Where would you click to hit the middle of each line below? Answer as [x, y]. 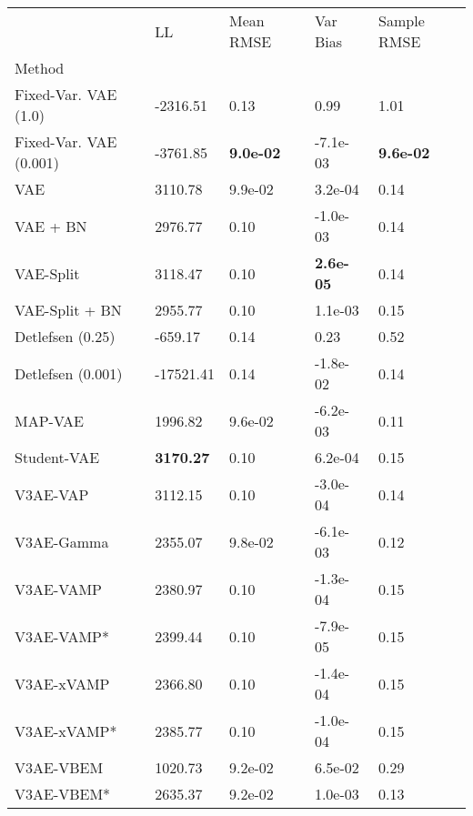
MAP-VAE [50, 420]
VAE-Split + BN [68, 310]
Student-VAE [57, 457]
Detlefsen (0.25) [65, 336]
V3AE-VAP [52, 494]
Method [40, 68]
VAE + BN [51, 226]
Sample [402, 20]
